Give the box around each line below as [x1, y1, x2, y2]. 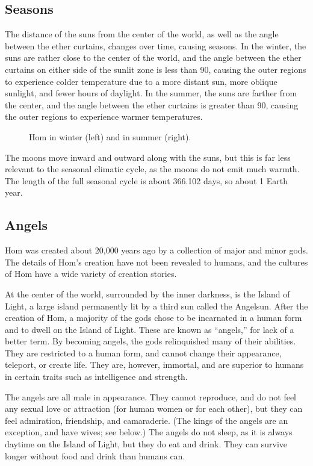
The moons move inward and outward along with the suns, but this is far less [5, 151, 291, 163]
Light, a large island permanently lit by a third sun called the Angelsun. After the [5, 299, 308, 312]
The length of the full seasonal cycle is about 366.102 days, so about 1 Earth [5, 174, 288, 187]
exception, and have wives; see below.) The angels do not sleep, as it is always [5, 426, 293, 438]
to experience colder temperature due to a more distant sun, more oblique [5, 75, 277, 87]
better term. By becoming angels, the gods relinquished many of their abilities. [5, 335, 296, 347]
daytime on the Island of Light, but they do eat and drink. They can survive [5, 438, 288, 450]
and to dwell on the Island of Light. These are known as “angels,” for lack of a [5, 323, 294, 335]
